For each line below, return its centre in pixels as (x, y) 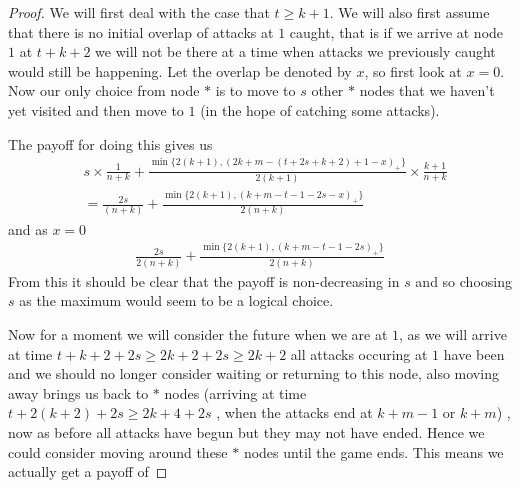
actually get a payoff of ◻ (88, 471)
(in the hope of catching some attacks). (320, 109)
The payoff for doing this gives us (110, 143)
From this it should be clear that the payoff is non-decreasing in (204, 280)
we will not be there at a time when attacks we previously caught (295, 51)
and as (28, 228)
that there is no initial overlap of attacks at (141, 31)
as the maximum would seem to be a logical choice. (176, 300)
